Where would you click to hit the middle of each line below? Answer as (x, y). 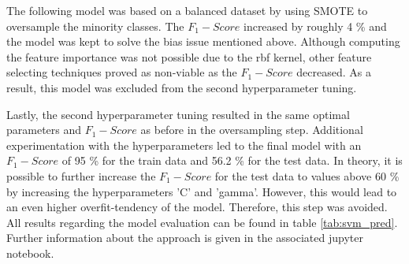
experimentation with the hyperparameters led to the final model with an (184, 145)
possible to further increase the (81, 175)
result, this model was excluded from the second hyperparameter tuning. (182, 87)
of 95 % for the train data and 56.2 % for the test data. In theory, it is (232, 160)
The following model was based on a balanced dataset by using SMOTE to (187, 10)
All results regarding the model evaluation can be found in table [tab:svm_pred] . (202, 222)
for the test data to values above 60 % (307, 175)
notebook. (30, 253)
